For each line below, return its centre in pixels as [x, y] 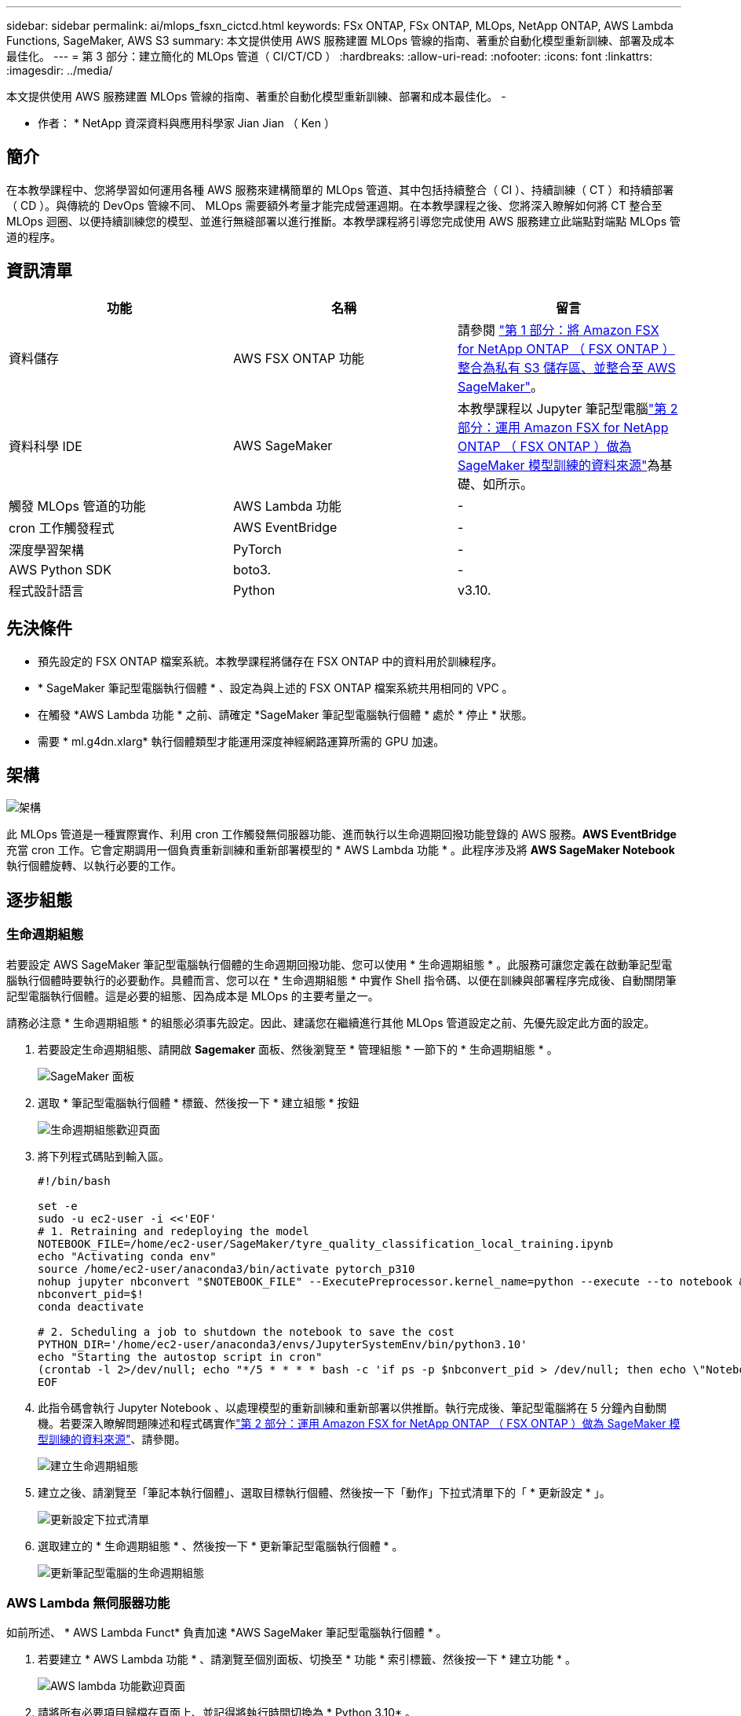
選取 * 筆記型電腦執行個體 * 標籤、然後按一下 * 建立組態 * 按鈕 [199, 1102]
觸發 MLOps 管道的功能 [77, 506]
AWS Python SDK [60, 569]
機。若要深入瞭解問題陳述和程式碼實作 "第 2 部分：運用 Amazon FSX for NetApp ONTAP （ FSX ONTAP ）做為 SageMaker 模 [359, 1423]
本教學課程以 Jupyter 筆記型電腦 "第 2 [568, 408]
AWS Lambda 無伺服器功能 [88, 1602]
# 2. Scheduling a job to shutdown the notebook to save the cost [246, 1331]
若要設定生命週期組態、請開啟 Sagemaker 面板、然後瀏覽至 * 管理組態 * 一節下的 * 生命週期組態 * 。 [298, 1049]
